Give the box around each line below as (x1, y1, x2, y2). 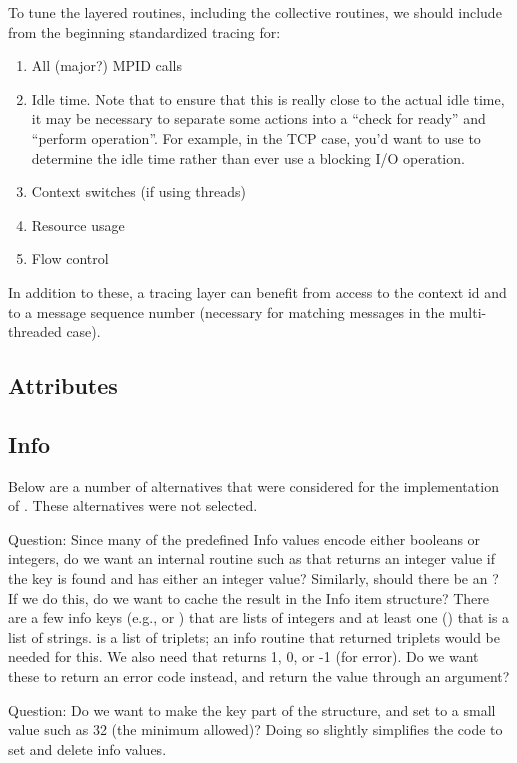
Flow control (31, 248, 109, 269)
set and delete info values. (8, 738, 167, 759)
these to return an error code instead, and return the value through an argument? (8, 666, 510, 687)
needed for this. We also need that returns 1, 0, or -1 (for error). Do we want (8, 646, 479, 667)
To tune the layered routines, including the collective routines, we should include (8, 2, 502, 22)
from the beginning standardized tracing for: (8, 21, 281, 42)
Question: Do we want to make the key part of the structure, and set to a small (8, 699, 496, 720)
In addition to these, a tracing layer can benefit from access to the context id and (8, 281, 507, 302)
